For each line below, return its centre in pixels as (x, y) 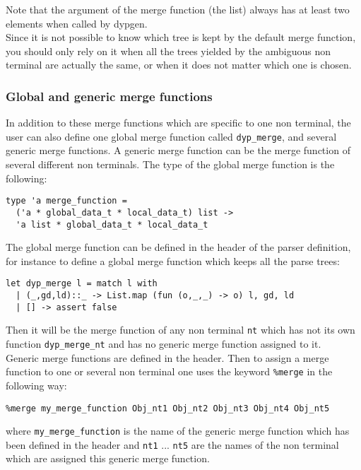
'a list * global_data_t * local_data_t (112, 224)
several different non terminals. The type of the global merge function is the (170, 164)
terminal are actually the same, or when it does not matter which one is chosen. (179, 65)
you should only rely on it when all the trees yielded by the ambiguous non (168, 51)
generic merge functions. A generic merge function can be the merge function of (178, 150)
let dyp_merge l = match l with (82, 284)
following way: (36, 385)
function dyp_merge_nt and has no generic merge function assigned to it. (164, 343)
